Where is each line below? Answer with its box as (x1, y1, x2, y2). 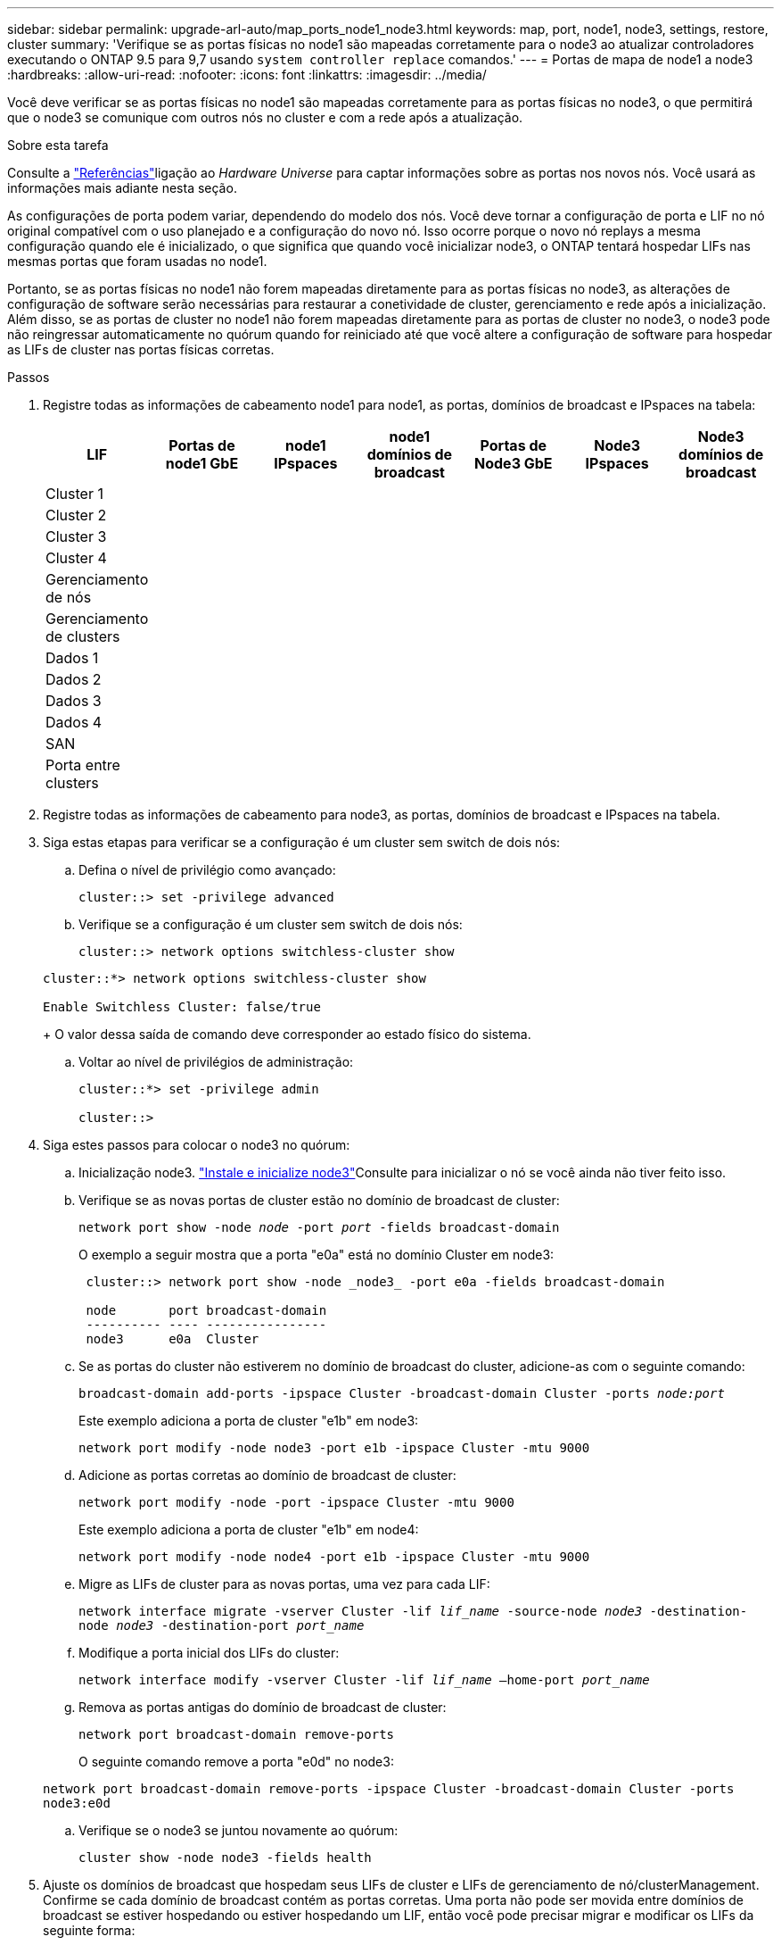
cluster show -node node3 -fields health (78, 1850, 372, 1865)
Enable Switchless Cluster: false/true (43, 1000, 321, 1014)
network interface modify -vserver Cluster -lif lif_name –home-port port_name (78, 1673, 650, 1687)
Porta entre (45, 756, 120, 774)
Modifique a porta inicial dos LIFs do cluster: (78, 1645, 340, 1660)
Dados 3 (45, 692, 102, 710)
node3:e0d (43, 1796, 111, 1810)
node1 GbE (165, 454, 239, 472)
